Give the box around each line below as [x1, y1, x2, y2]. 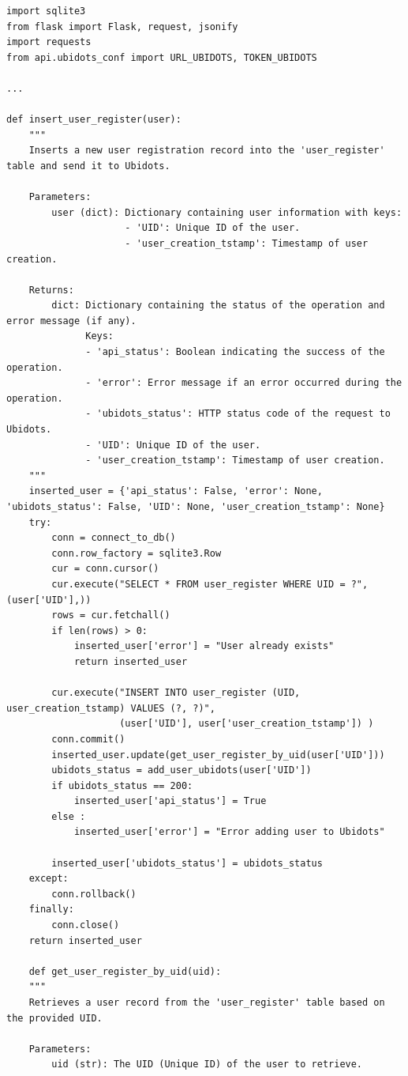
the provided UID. [6, 1012, 103, 1024]
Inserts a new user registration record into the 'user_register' [28, 145, 385, 157]
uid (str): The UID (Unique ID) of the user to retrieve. [51, 1059, 363, 1070]
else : [51, 810, 86, 822]
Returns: [28, 284, 74, 296]
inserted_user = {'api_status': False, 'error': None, [28, 485, 323, 497]
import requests [6, 36, 92, 48]
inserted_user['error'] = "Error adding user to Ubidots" [73, 826, 385, 838]
